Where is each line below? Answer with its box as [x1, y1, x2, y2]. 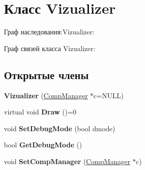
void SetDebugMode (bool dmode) [4, 123, 116, 133]
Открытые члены [4, 67, 89, 82]
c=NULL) [93, 90, 124, 100]
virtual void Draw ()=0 [4, 107, 77, 117]
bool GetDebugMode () [4, 140, 82, 150]
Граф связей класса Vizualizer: [4, 43, 95, 53]
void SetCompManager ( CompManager [4, 156, 130, 166]
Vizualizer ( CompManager [4, 90, 88, 100]
